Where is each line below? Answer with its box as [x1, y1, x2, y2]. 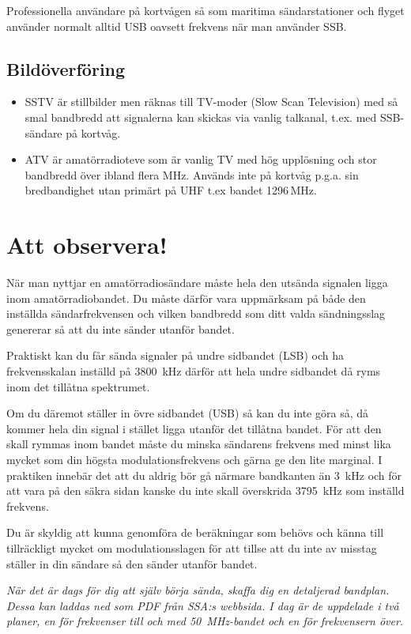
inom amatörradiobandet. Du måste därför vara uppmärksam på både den [6, 289, 366, 306]
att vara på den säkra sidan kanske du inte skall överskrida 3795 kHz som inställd [6, 482, 405, 499]
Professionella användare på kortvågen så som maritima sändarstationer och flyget [6, 2, 405, 18]
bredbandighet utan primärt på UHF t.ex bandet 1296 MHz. [25, 182, 317, 198]
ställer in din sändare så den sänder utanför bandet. [6, 555, 258, 572]
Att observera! [6, 228, 168, 261]
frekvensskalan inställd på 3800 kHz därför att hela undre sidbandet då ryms [6, 363, 381, 379]
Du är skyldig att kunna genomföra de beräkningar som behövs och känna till [6, 524, 384, 541]
